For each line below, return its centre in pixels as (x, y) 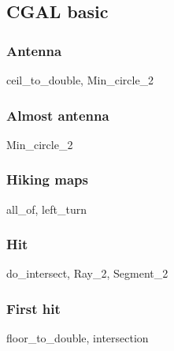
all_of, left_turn (46, 209)
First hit (33, 308)
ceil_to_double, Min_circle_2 (80, 80)
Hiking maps (47, 179)
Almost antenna (58, 115)
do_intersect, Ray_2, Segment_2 (87, 273)
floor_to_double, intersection (78, 338)
